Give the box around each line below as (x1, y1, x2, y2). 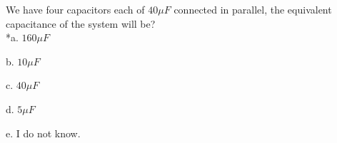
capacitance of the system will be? (6, 16, 156, 31)
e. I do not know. (6, 125, 81, 140)
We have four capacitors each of (6, 2, 145, 16)
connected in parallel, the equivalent (173, 2, 332, 16)
